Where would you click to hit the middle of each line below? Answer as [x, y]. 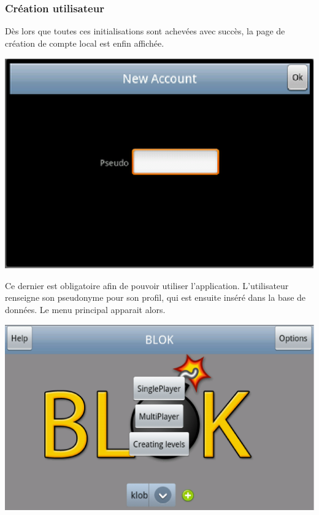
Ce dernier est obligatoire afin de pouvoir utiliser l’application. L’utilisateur [147, 285]
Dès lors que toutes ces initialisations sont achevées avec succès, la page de [145, 31]
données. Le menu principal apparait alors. [85, 309]
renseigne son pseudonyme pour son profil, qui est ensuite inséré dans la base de [156, 297]
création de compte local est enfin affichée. [85, 43]
